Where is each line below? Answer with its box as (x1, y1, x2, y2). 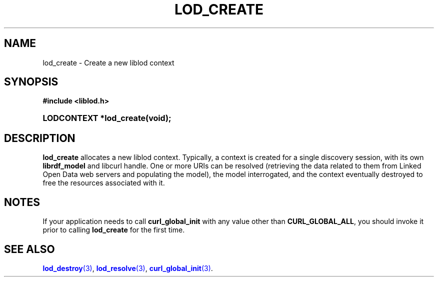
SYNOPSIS (4, 75, 58, 88)
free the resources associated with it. (42, 178, 165, 187)
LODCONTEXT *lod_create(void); (42, 113, 171, 123)
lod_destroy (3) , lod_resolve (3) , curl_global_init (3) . (42, 263, 213, 272)
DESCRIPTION (4, 131, 75, 144)
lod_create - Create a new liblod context (42, 58, 174, 67)
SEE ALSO (4, 242, 55, 255)
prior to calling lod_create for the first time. (42, 225, 185, 234)
